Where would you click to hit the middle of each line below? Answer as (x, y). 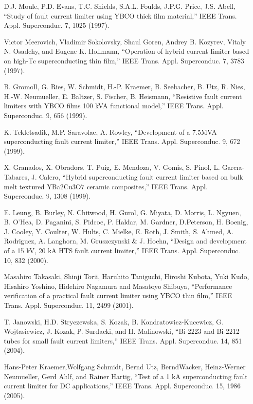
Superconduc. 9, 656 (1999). (45, 115)
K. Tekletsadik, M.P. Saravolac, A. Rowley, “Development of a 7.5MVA (110, 131)
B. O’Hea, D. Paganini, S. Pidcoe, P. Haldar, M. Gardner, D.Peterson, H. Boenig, (126, 222)
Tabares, (17, 176)
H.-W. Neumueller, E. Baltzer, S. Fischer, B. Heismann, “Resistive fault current (123, 96)
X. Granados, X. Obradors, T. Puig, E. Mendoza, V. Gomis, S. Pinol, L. (112, 167)
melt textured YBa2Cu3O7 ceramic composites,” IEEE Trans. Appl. (106, 186)
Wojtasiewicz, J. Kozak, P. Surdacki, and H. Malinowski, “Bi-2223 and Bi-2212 (122, 331)
